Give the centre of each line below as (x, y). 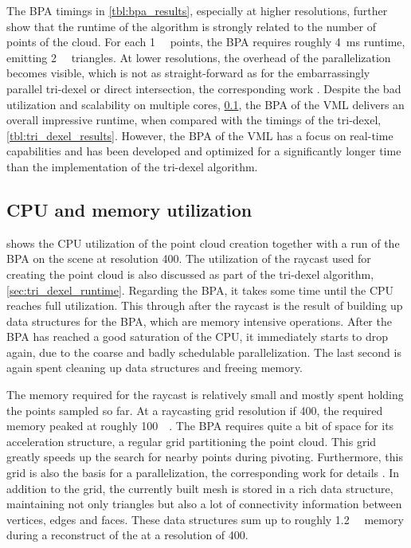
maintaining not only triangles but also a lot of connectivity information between (204, 504)
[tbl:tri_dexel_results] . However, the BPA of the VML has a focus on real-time (200, 135)
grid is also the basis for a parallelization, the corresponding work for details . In (203, 473)
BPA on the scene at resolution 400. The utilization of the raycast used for (189, 258)
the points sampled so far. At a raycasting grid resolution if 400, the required (195, 410)
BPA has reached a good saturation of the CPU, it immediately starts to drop (197, 337)
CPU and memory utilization (129, 209)
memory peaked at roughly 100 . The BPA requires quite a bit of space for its (200, 426)
